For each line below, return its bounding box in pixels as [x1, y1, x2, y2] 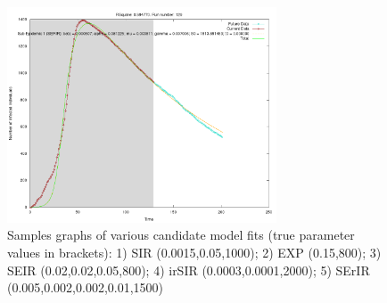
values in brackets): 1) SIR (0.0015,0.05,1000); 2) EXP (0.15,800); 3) [7, 243, 382, 262]
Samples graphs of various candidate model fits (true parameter [7, 225, 355, 244]
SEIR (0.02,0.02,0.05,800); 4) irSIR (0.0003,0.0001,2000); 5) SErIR [7, 260, 370, 279]
